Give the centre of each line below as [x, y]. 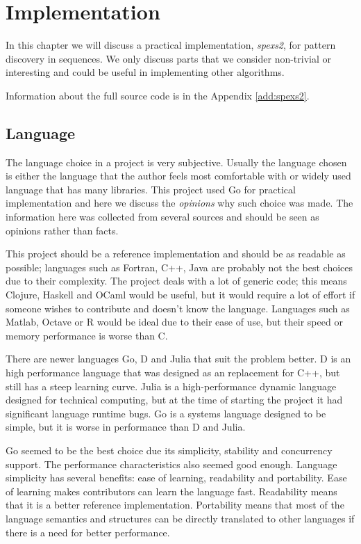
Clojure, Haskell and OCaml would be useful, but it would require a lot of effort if [180, 295]
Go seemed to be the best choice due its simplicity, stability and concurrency [169, 450]
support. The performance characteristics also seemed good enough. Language [171, 464]
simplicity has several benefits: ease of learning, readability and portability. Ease [176, 478]
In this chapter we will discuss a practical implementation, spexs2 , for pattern [171, 45]
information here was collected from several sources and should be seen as [162, 217]
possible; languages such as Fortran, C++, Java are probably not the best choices [179, 267]
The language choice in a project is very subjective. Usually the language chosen [176, 162]
